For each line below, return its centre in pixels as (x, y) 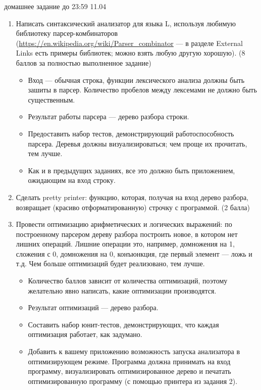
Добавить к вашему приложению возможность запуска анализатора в (134, 351)
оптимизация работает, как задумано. (85, 334)
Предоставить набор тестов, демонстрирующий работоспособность (131, 133)
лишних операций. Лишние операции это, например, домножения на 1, (125, 244)
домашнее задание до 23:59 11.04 (55, 6)
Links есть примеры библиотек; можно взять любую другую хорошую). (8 (130, 53)
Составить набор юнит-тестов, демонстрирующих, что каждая (123, 324)
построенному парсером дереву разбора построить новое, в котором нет (127, 234)
